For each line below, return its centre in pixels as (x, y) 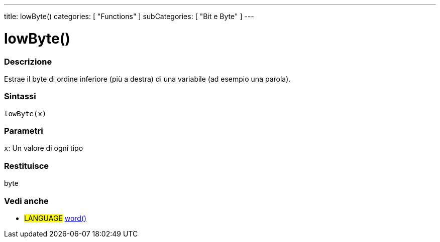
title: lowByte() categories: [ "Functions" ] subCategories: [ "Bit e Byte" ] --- (129, 16)
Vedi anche (26, 201)
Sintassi (20, 96)
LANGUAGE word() (56, 218)
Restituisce (27, 166)
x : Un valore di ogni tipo (44, 148)
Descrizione (28, 61)
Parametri (24, 131)
